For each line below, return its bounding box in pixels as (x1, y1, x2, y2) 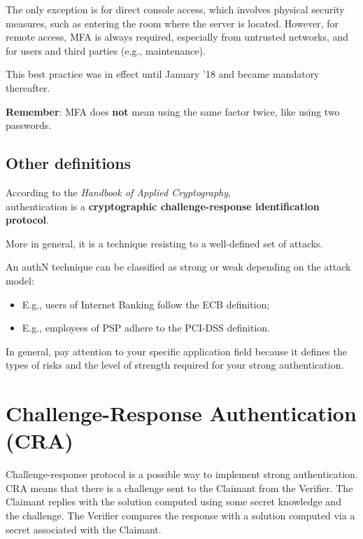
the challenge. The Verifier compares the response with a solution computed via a (6, 507, 355, 522)
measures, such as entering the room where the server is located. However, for (6, 15, 339, 30)
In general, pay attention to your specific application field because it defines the (6, 343, 347, 358)
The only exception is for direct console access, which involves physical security (6, 2, 345, 16)
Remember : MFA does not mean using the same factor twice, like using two (6, 104, 340, 118)
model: (6, 273, 34, 287)
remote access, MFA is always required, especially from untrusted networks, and (6, 29, 349, 44)
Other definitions (6, 152, 131, 174)
